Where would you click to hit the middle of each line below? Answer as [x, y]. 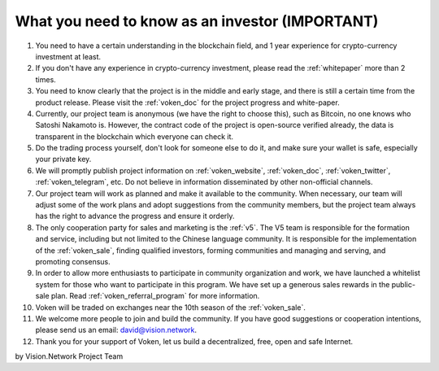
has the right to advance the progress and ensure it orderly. [135, 216]
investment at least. [68, 56]
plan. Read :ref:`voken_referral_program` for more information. [155, 296]
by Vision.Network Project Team [69, 356]
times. [46, 79]
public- [404, 284]
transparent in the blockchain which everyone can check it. [135, 136]
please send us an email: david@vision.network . [116, 330]
